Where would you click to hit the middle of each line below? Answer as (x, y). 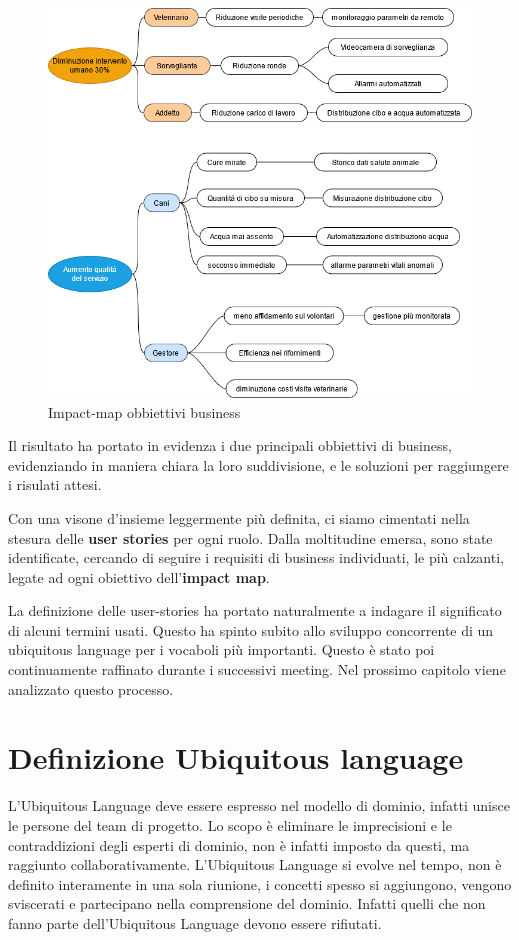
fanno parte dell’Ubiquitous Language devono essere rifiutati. (195, 922)
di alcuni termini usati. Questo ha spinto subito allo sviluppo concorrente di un (251, 629)
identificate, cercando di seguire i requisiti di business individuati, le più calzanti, (256, 557)
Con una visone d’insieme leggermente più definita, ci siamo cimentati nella (239, 517)
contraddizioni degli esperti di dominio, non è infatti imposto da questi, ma (239, 844)
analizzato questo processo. (91, 688)
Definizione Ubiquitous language (236, 757)
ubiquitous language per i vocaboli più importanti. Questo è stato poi (221, 649)
